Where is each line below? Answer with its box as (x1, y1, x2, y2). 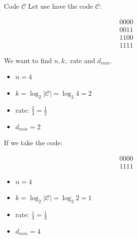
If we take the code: (4, 137, 63, 148)
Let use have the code (28, 1, 93, 11)
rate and (70, 55, 95, 65)
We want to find (4, 55, 52, 65)
